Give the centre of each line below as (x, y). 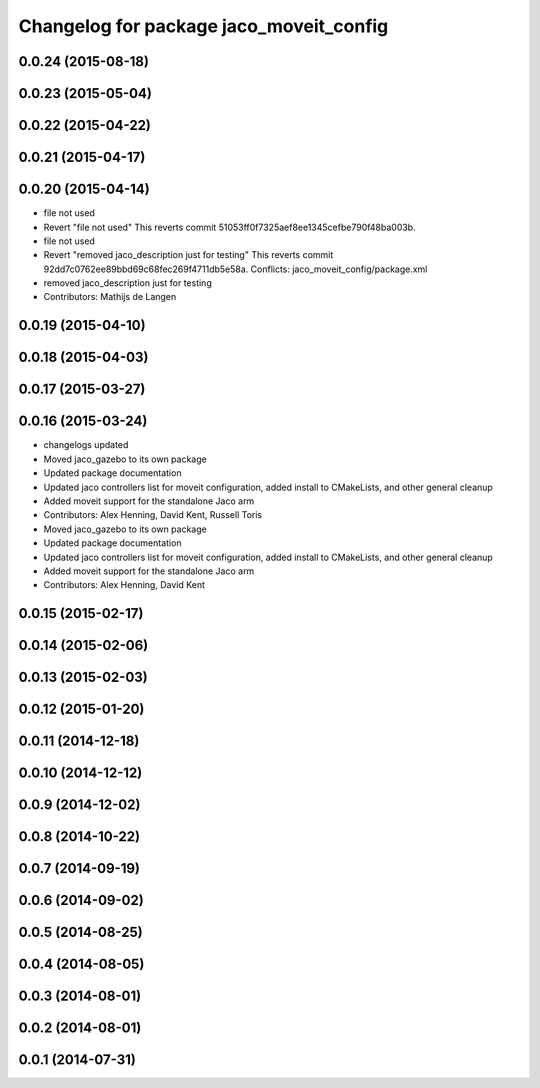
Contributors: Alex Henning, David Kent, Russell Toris (153, 515)
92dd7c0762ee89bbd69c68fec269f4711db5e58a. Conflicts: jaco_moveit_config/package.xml (235, 269)
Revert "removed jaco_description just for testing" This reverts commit (188, 255)
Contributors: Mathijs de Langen (110, 297)
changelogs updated (86, 445)
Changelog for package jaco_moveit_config (203, 26)
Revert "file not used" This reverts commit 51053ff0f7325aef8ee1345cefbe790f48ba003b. (229, 227)
